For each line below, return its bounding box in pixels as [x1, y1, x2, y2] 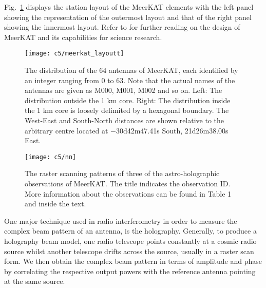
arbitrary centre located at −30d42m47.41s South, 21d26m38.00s [25, 125, 229, 136]
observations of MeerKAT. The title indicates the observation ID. [25, 178, 231, 189]
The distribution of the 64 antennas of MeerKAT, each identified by [25, 65, 238, 75]
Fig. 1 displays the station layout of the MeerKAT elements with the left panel [4, 2, 254, 12]
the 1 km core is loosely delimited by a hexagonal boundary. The [25, 105, 229, 116]
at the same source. [4, 276, 65, 286]
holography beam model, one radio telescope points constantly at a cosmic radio [4, 236, 257, 246]
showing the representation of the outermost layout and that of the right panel [4, 11, 252, 22]
